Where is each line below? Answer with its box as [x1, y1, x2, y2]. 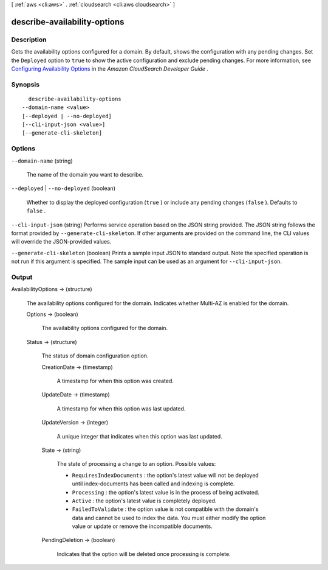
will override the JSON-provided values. [11, 238, 112, 245]
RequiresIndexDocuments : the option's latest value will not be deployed [72, 471, 259, 479]
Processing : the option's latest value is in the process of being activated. [72, 488, 259, 496]
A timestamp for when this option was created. [56, 377, 174, 384]
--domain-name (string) [11, 157, 73, 164]
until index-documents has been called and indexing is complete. [72, 480, 235, 487]
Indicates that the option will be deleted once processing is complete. [56, 550, 231, 557]
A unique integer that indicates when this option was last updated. [56, 432, 223, 440]
